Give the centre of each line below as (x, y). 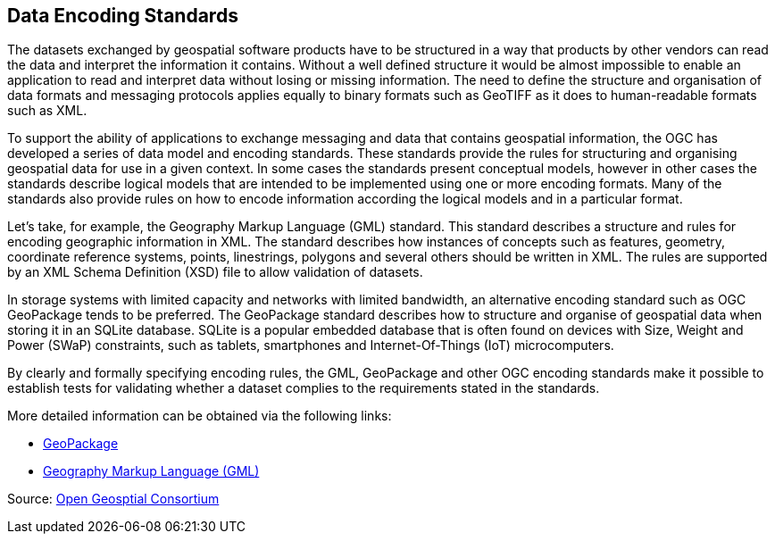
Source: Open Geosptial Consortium (113, 499)
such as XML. (47, 111)
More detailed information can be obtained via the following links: (200, 416)
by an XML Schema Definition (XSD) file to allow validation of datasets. (215, 272)
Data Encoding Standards (123, 16)
